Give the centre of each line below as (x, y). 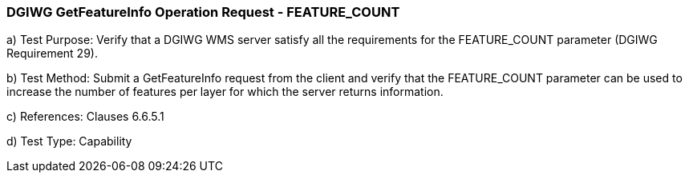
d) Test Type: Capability (69, 141)
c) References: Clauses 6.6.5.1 (85, 117)
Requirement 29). (52, 54)
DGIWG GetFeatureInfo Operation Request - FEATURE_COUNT (203, 12)
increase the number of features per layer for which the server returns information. (225, 92)
